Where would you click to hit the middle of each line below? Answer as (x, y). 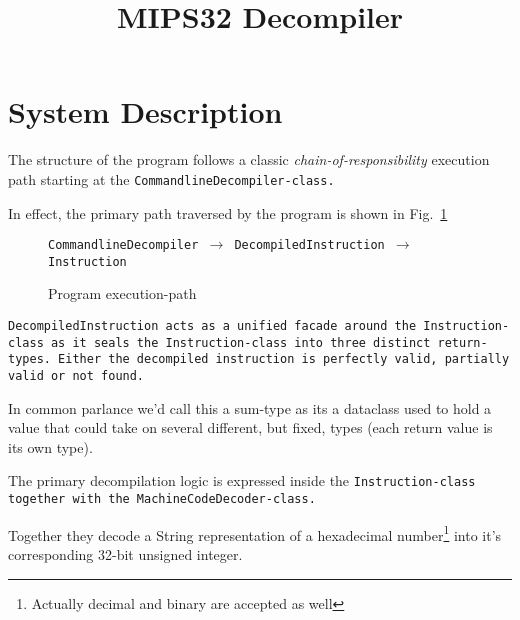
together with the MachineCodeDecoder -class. (162, 499)
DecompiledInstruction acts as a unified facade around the (212, 326)
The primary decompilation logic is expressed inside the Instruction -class (242, 480)
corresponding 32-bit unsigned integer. (125, 554)
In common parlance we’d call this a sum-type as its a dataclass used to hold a (250, 407)
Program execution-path (122, 293)
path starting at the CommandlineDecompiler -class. (171, 178)
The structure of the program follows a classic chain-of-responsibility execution (249, 159)
